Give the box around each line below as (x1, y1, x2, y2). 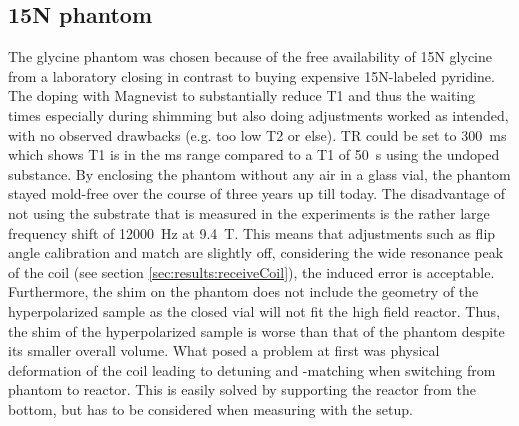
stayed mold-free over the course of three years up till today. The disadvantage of (8, 183, 506, 204)
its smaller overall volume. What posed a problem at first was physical (8, 340, 440, 361)
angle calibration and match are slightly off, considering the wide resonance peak (8, 242, 504, 263)
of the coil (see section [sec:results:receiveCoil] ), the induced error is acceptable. (8, 261, 495, 282)
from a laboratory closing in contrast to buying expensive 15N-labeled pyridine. (8, 65, 495, 86)
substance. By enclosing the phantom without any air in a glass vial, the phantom (8, 163, 511, 184)
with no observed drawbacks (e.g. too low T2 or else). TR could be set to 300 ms (8, 124, 507, 145)
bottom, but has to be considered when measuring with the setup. (8, 398, 413, 419)
